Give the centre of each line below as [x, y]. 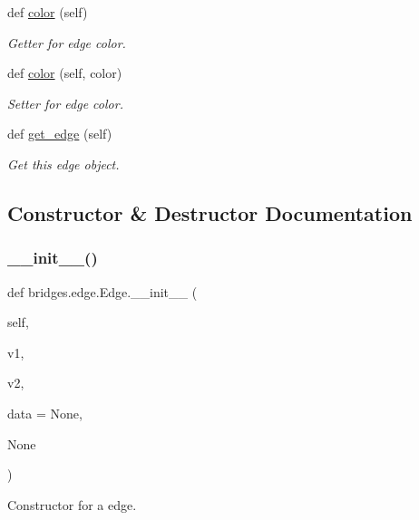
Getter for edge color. [67, 42]
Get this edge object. [63, 164]
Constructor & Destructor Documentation [210, 212]
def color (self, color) [65, 73]
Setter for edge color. [65, 103]
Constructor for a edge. [72, 504]
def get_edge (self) [60, 134]
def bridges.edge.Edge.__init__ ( [102, 291]
